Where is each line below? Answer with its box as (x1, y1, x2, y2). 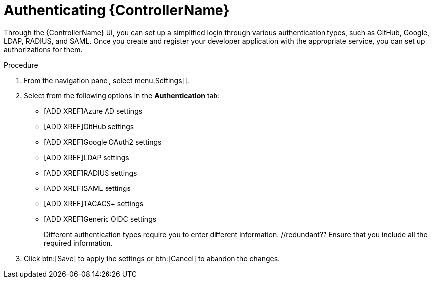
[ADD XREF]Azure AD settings (44, 106, 143, 115)
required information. (44, 238, 113, 247)
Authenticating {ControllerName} (4, 2, 230, 19)
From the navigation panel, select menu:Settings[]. (24, 76, 189, 85)
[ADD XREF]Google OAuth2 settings (44, 137, 162, 146)
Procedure (4, 60, 38, 69)
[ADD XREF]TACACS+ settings (44, 199, 144, 208)
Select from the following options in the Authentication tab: (24, 91, 220, 100)
